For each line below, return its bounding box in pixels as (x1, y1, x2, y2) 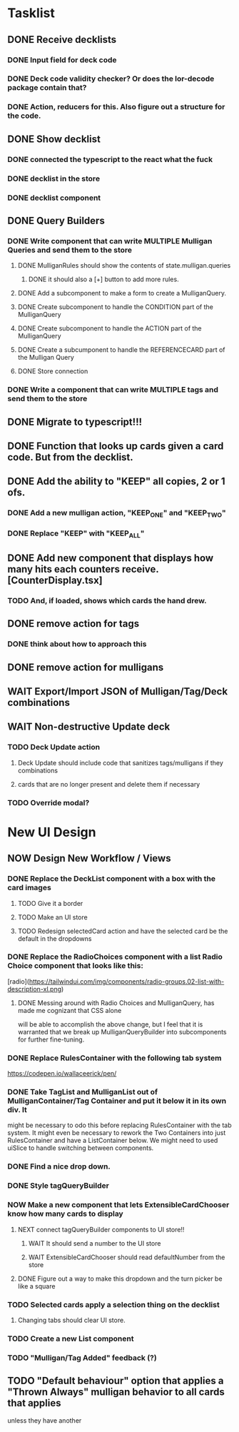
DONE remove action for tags (7, 617, 140, 630)
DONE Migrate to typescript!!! (7, 415, 143, 428)
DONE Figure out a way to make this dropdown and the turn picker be (17, 1274, 223, 1283)
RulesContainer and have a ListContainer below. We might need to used (7, 1136, 218, 1145)
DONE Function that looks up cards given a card (7, 440, 224, 452)
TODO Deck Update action (7, 742, 101, 752)
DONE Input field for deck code (7, 55, 117, 65)
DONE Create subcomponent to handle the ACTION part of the (17, 324, 202, 333)
